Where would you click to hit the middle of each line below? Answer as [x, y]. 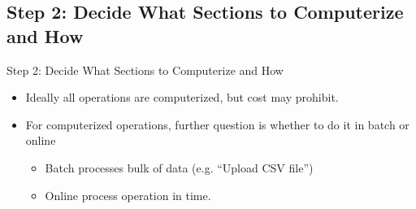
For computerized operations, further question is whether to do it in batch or [217, 124]
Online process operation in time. [128, 195]
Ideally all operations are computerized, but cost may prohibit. [182, 97]
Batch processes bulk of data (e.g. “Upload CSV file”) [179, 167]
